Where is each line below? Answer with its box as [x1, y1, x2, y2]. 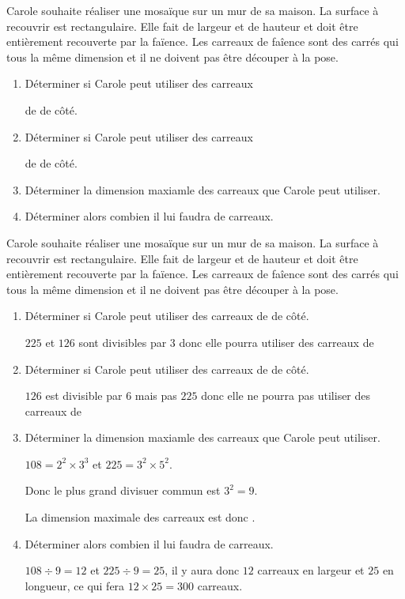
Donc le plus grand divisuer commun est [25, 482, 221, 499]
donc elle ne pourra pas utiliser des [201, 387, 371, 404]
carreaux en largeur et [257, 562, 365, 578]
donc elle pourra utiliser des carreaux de [179, 333, 374, 350]
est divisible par [45, 387, 123, 404]
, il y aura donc [165, 562, 240, 578]
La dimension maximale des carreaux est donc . [25, 509, 255, 526]
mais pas [134, 387, 177, 404]
